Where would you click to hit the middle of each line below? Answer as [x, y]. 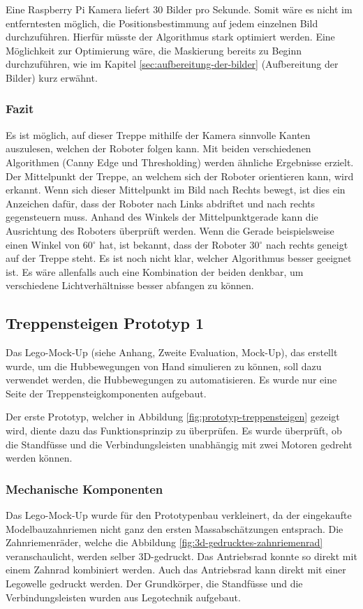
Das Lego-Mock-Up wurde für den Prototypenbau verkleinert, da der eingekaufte [179, 515]
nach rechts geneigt [307, 244]
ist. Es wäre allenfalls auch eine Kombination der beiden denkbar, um [155, 271]
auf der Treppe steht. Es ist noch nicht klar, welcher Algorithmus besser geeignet [179, 258]
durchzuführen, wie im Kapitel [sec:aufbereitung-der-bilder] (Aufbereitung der [172, 64]
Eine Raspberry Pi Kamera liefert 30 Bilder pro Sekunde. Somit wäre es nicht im [179, 9]
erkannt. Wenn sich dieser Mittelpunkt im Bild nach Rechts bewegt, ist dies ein [176, 190]
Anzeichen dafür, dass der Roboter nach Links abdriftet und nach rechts [161, 203]
